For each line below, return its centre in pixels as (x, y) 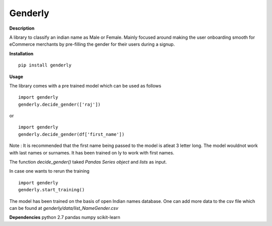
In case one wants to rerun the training (49, 171)
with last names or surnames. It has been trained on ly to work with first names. (92, 153)
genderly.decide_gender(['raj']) (59, 104)
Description (22, 28)
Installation (21, 53)
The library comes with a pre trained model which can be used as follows (85, 86)
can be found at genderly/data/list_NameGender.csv (64, 208)
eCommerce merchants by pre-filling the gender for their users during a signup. (92, 44)
